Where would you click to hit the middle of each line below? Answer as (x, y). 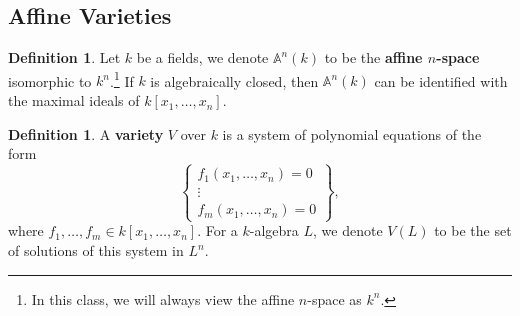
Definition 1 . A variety (86, 133)
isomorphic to (50, 80)
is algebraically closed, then (234, 80)
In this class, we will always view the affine (163, 298)
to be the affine (373, 57)
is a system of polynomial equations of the (352, 133)
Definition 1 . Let (64, 57)
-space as (334, 298)
